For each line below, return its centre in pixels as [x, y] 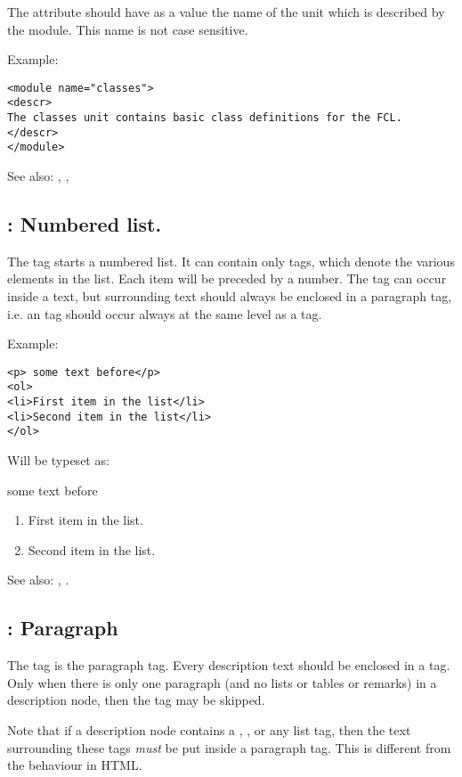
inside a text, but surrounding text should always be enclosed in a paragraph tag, [230, 296]
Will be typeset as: [58, 460]
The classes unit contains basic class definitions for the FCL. [205, 118]
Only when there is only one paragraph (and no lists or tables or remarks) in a [222, 682]
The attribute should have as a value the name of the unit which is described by [226, 12]
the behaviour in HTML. [75, 765]
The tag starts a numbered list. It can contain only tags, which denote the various [231, 261]
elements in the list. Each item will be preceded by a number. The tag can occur [227, 278]
